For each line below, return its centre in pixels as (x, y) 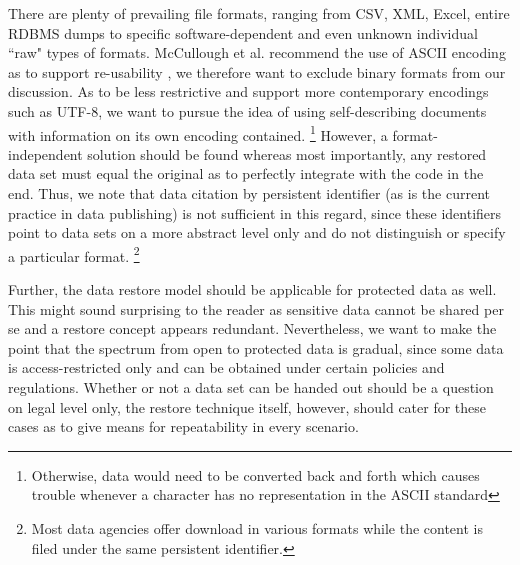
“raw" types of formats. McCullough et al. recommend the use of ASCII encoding (257, 52)
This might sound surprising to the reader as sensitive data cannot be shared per (256, 308)
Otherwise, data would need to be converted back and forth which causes (255, 474)
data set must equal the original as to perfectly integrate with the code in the (246, 173)
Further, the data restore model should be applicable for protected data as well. (252, 289)
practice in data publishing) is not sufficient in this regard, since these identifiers (255, 212)
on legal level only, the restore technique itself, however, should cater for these (247, 406)
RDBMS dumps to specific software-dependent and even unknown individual (243, 32)
